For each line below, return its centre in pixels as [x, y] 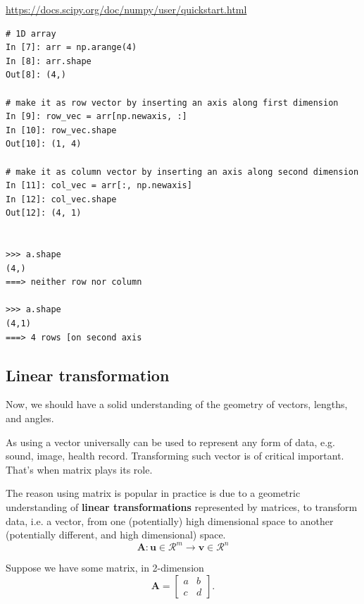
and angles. [30, 418]
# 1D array [31, 33]
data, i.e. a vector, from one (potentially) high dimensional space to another [170, 520]
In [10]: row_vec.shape [61, 130]
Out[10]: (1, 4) [44, 144]
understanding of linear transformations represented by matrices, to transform [182, 507]
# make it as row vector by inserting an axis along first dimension [172, 103]
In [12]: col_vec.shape [61, 199]
